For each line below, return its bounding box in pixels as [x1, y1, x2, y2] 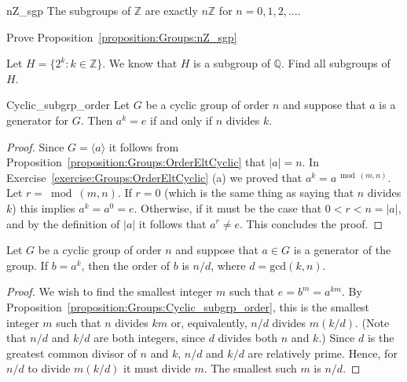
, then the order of [81, 256, 170, 273]
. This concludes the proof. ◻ [239, 215, 383, 231]
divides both [218, 329, 278, 346]
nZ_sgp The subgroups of [6, 2, 131, 18]
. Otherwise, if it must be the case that [134, 199, 322, 216]
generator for [6, 111, 69, 128]
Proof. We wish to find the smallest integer [6, 283, 213, 300]
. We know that [102, 55, 178, 71]
